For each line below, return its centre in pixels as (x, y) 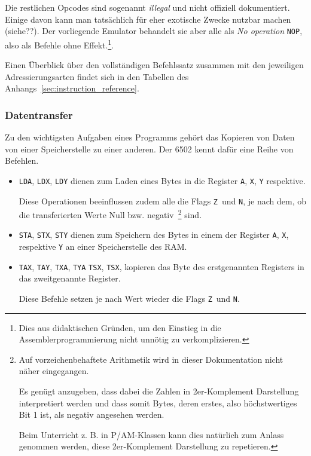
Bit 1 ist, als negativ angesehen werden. (92, 414)
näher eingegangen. (54, 371)
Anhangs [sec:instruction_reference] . (72, 88)
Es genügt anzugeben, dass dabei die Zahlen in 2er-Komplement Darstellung (159, 391)
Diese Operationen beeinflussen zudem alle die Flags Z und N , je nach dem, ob (162, 201)
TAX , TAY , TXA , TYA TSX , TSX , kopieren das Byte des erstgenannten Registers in (161, 266)
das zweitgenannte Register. (70, 278)
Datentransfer (39, 114)
